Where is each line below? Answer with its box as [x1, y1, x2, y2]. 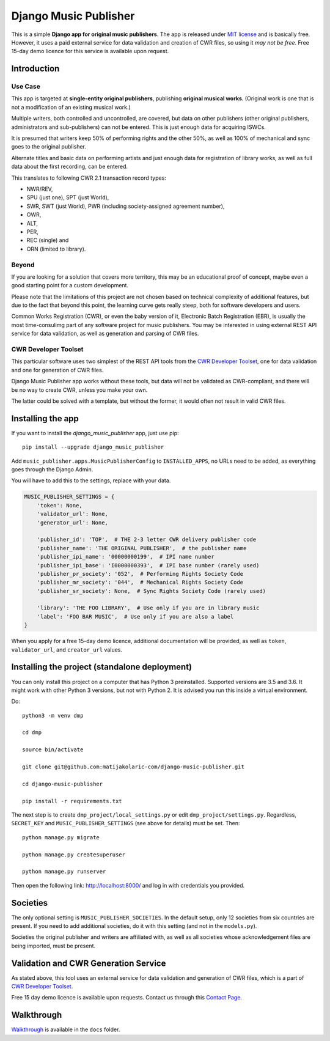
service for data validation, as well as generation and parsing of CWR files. [11, 330, 199, 337]
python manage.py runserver [22, 868, 106, 875]
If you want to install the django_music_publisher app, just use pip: [11, 429, 180, 436]
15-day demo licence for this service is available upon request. [11, 48, 169, 55]
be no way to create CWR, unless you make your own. [11, 386, 148, 394]
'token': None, [37, 502, 82, 509]
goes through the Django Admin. [11, 466, 94, 473]
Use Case [11, 83, 41, 91]
